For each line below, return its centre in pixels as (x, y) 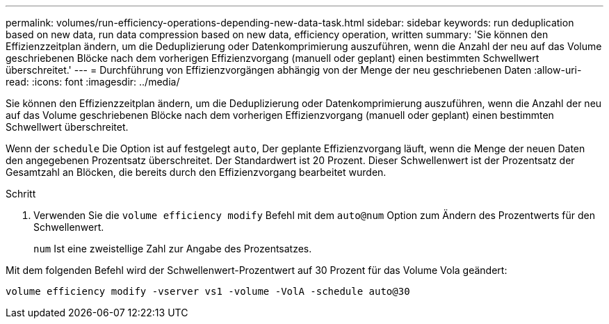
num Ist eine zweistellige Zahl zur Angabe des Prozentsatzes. (173, 249)
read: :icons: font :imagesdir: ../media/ (93, 82)
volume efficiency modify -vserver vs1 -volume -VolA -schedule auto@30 (208, 291)
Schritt (21, 194)
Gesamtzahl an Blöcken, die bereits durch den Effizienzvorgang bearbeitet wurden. (196, 172)
